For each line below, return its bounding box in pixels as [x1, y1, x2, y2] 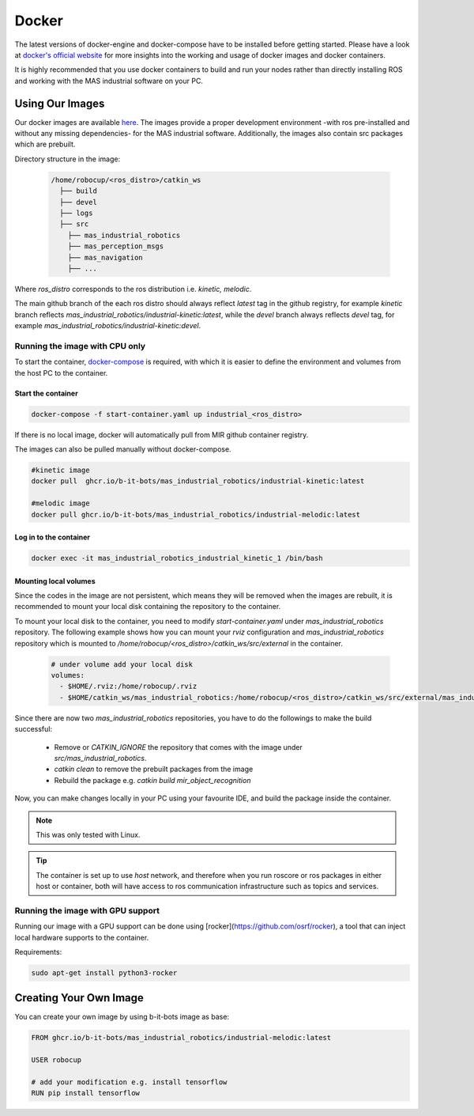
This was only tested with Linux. [36, 830, 141, 839]
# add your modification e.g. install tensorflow [31, 1078, 228, 1087]
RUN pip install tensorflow [31, 1088, 140, 1098]
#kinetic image [31, 465, 90, 475]
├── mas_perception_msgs [67, 242, 164, 251]
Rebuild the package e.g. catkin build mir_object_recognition [54, 775, 251, 785]
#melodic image [31, 499, 90, 508]
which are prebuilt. [14, 139, 76, 149]
